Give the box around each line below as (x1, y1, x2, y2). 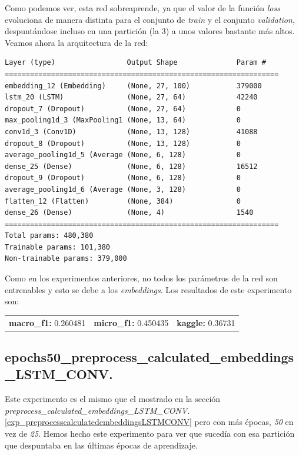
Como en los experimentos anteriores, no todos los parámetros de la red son (5, 272, 278, 284)
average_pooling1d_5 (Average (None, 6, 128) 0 (5, 151, 241, 160)
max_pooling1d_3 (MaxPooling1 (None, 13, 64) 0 (5, 116, 241, 125)
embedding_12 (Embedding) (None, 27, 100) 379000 (5, 81, 262, 90)
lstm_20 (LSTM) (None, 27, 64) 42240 (5, 93, 258, 102)
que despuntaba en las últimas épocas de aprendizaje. (5, 439, 198, 451)
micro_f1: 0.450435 (94, 316, 169, 328)
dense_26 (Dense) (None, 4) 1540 (5, 208, 254, 217)
